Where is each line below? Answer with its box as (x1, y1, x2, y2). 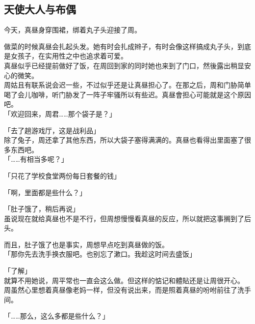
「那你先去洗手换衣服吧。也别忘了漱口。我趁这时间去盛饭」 (4, 249, 196, 259)
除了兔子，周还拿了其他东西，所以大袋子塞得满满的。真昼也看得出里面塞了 (4, 135, 244, 145)
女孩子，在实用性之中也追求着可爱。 (10, 51, 127, 61)
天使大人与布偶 (4, 1, 76, 17)
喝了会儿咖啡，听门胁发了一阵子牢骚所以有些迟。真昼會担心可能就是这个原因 (4, 89, 251, 99)
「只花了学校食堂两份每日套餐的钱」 (4, 170, 121, 180)
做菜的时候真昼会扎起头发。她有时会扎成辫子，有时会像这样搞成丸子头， (4, 41, 237, 51)
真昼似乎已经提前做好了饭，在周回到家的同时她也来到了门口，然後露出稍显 (4, 60, 244, 70)
